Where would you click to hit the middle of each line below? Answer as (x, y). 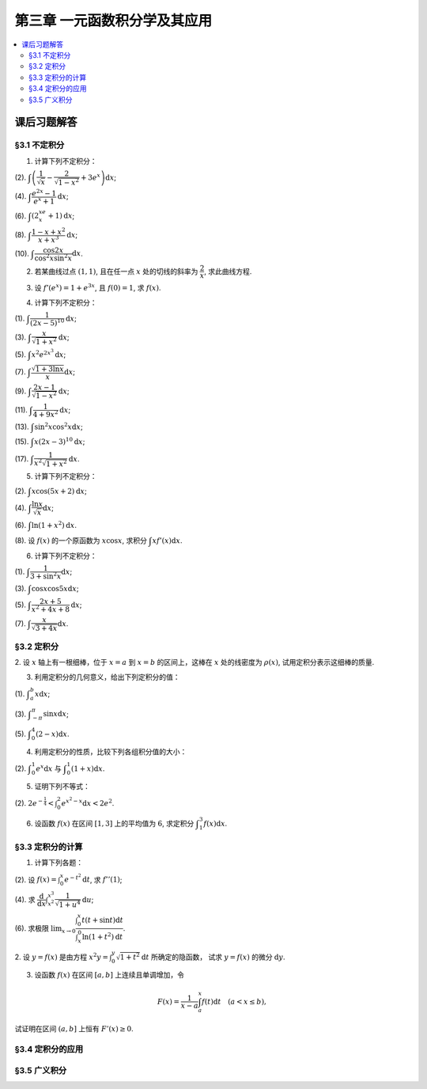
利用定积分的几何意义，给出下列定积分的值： (107, 677)
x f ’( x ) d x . (167, 540)
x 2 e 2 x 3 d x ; (49, 353)
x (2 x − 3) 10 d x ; (60, 441)
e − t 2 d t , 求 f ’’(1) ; (93, 878)
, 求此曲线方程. (228, 271)
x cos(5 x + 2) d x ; (59, 491)
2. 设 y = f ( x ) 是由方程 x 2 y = (62, 956)
